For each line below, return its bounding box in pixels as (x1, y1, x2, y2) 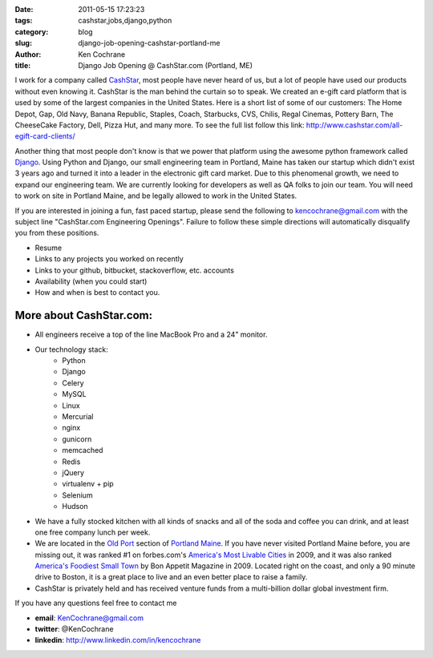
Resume (34, 243, 63, 252)
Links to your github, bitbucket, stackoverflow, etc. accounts (34, 265, 234, 275)
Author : (14, 49, 42, 59)
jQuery (62, 467, 84, 477)
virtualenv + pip (62, 479, 114, 489)
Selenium (62, 490, 93, 500)
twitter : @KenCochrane (34, 624, 114, 634)
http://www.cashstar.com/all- (306, 120, 403, 130)
